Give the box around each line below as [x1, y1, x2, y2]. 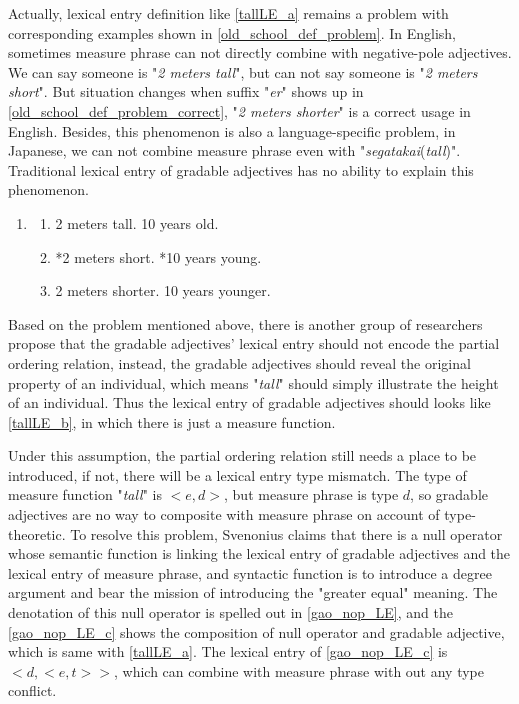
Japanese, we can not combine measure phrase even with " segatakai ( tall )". [8, 140, 461, 161]
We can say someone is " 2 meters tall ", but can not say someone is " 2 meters [8, 61, 478, 82]
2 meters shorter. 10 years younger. [55, 280, 271, 301]
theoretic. [8, 523, 66, 544]
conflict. [8, 680, 57, 701]
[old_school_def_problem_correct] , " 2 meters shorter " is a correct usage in [8, 100, 471, 121]
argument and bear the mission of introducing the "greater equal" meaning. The [8, 582, 498, 603]
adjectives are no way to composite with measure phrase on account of [8, 504, 440, 525]
